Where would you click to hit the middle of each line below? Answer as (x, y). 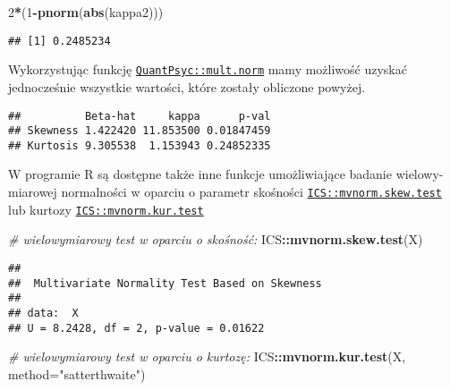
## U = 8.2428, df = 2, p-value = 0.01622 (136, 328)
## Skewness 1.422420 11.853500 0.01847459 (140, 131)
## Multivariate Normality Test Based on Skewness (165, 283)
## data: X (43, 313)
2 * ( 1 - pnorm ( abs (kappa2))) (86, 12)
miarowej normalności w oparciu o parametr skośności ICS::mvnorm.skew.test (225, 192)
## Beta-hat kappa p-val (140, 116)
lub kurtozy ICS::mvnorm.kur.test (106, 209)
